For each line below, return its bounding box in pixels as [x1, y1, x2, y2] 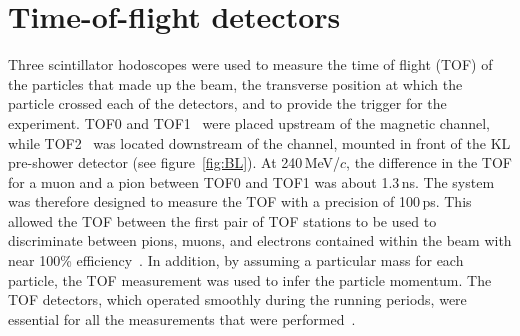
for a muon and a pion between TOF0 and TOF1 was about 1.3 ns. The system [8, 171, 495, 192]
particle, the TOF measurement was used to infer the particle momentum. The [8, 269, 492, 290]
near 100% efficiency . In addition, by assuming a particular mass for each [8, 250, 464, 271]
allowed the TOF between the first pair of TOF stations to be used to [8, 210, 437, 231]
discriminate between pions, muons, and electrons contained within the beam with [8, 230, 512, 251]
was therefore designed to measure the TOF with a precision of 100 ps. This [8, 191, 472, 212]
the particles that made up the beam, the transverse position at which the [8, 73, 463, 94]
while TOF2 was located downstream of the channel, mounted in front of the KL [8, 132, 511, 153]
